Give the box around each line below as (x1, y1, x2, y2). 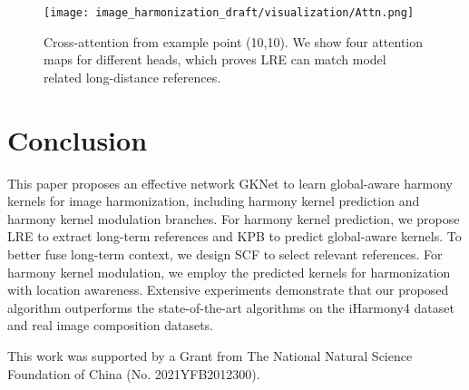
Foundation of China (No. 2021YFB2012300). (7, 364, 260, 383)
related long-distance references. (44, 67, 221, 86)
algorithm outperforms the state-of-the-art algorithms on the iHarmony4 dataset (7, 297, 454, 317)
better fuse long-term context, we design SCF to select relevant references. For (7, 244, 443, 263)
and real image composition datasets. (7, 316, 213, 335)
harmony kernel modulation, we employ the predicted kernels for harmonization (7, 262, 451, 281)
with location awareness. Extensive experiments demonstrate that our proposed (7, 280, 449, 299)
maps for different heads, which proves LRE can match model (44, 50, 386, 69)
